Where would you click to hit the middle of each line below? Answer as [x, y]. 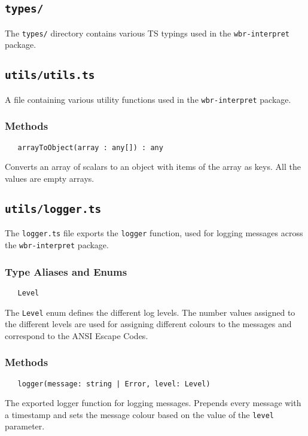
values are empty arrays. [50, 178]
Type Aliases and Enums [66, 271]
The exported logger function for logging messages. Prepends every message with [153, 403]
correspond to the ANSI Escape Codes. [77, 335]
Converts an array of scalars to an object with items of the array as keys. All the [153, 167]
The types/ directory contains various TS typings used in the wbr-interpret [147, 33]
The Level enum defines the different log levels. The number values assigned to [150, 312]
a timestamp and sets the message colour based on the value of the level [139, 414]
